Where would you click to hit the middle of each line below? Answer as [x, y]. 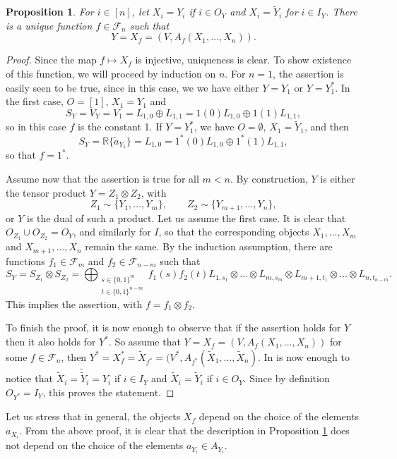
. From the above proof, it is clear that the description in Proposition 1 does [184, 430]
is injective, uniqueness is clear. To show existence [243, 60]
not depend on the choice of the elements [95, 445]
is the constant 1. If [120, 127]
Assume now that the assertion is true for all [102, 178]
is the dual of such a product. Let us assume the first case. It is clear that [186, 218]
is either [338, 178]
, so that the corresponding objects [234, 232]
